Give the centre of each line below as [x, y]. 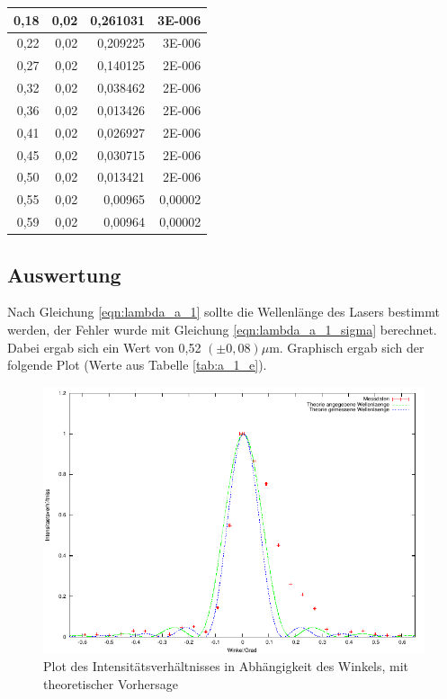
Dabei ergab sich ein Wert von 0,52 [104, 347]
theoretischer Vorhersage [111, 683]
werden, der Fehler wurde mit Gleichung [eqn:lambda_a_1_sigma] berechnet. [222, 329]
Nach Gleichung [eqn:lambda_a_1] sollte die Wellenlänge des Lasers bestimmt [223, 312]
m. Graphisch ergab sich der [347, 347]
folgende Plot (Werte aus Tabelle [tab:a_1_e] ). [137, 365]
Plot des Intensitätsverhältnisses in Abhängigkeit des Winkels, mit [226, 666]
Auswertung [64, 274]
